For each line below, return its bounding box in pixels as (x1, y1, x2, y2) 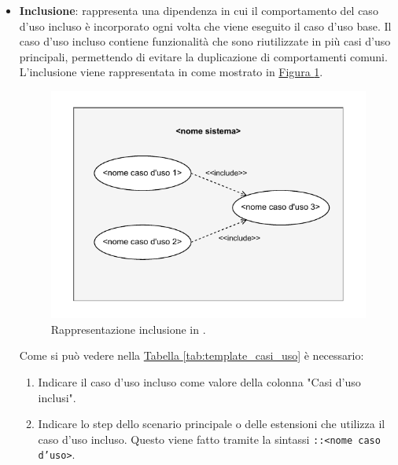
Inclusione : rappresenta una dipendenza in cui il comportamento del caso (19, 2, 378, 18)
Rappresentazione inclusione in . (50, 320, 206, 337)
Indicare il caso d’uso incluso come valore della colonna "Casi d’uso (38, 374, 361, 390)
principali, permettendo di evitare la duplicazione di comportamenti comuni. (19, 48, 388, 64)
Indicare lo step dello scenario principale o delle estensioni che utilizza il (38, 416, 385, 432)
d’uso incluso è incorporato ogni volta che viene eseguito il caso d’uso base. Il (19, 17, 392, 34)
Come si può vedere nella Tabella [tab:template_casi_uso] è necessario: (19, 347, 364, 364)
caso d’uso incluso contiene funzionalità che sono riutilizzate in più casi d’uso (19, 33, 391, 49)
